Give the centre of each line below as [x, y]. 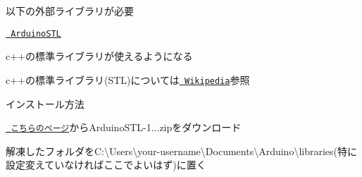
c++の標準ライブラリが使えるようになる [99, 56]
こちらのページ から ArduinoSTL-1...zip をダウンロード [126, 127]
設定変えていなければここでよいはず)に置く [106, 165]
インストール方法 [45, 103]
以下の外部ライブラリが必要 [70, 11]
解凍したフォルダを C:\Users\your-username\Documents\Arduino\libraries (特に [182, 151]
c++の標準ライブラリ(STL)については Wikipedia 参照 [128, 79]
